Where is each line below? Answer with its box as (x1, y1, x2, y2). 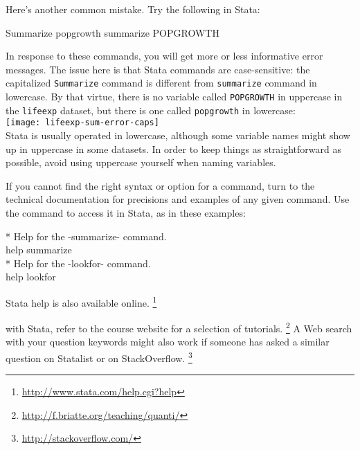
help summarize (6, 242, 72, 257)
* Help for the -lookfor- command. (6, 255, 151, 270)
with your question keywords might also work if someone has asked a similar (6, 334, 330, 349)
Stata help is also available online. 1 (6, 293, 157, 309)
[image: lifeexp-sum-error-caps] (6, 118, 159, 128)
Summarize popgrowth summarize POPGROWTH (6, 25, 219, 39)
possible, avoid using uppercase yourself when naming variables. (6, 155, 276, 170)
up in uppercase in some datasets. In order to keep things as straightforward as (6, 141, 342, 156)
